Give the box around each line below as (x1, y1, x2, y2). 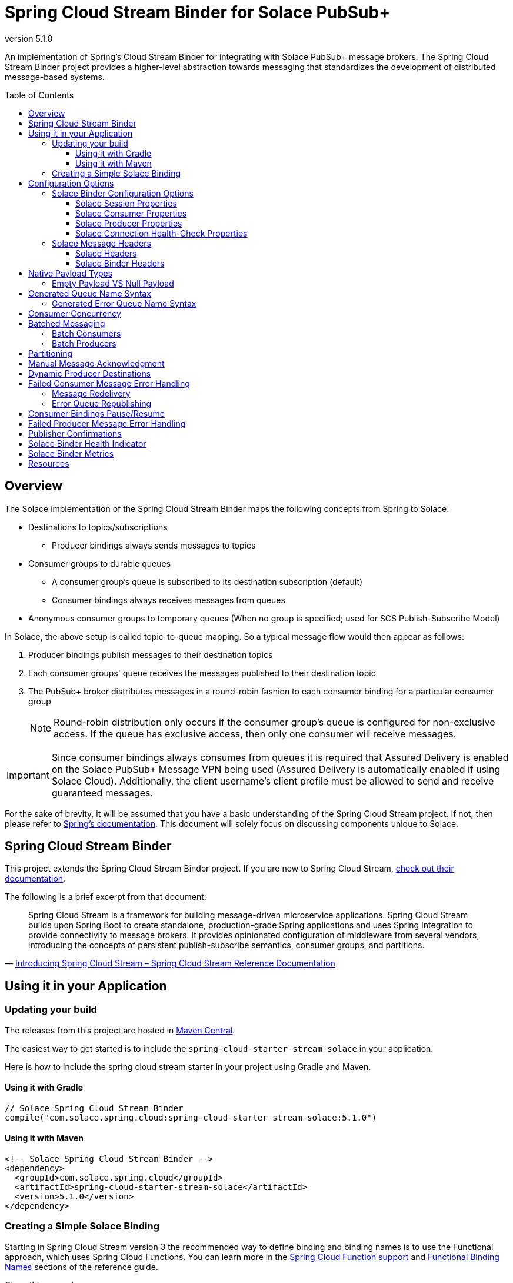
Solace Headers (75, 248, 137, 258)
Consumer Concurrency (28, 308, 121, 318)
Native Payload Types (28, 268, 113, 278)
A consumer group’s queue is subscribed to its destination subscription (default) (52, 576, 363, 587)
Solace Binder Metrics (28, 448, 114, 458)
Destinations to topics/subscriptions (28, 521, 168, 532)
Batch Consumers (52, 328, 121, 338)
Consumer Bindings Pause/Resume (28, 408, 165, 418)
